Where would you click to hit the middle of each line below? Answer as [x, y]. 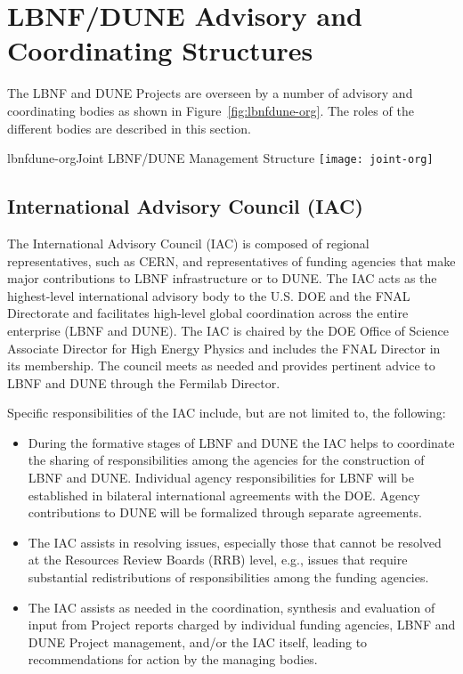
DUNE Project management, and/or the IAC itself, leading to [198, 642]
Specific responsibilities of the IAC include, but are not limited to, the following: [227, 413]
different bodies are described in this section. [129, 128]
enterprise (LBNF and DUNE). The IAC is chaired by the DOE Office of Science [228, 330]
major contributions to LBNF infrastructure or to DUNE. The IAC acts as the [222, 278]
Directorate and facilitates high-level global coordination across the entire [208, 313]
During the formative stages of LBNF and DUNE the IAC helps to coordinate [241, 442]
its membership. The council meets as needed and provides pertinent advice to [221, 365]
